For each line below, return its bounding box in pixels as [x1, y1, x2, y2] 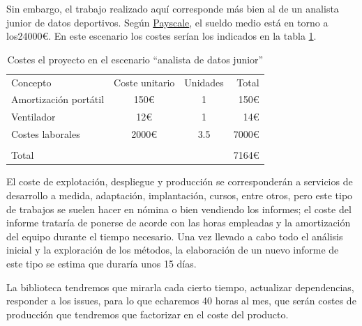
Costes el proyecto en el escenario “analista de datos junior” [7, 52, 264, 66]
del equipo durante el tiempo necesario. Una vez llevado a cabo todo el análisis [6, 228, 343, 243]
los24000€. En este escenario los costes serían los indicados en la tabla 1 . [6, 29, 317, 43]
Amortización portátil [11, 92, 105, 107]
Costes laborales [11, 127, 80, 141]
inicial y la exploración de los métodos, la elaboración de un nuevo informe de [6, 242, 339, 257]
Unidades [184, 75, 224, 89]
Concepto [11, 75, 52, 89]
